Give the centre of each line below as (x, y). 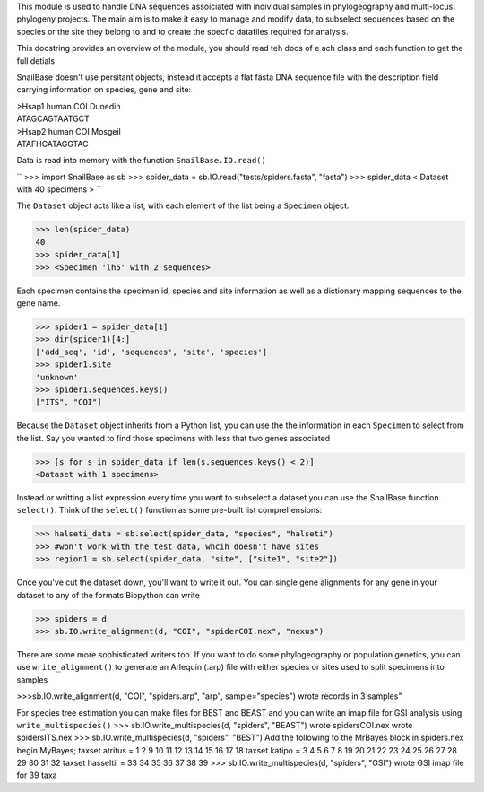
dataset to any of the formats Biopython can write (108, 595)
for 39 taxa (37, 775)
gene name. (39, 303)
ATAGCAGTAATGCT (53, 119)
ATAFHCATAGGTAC (52, 144)
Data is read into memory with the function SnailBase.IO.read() (141, 161)
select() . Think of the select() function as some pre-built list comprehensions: (169, 510)
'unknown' (57, 377)
